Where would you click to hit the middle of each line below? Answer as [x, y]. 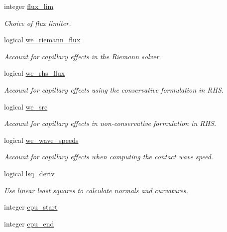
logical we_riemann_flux [42, 40]
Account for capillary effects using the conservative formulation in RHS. [114, 89]
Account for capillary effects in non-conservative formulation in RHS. [110, 123]
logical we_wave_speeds [41, 140]
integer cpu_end [29, 223]
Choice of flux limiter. [38, 23]
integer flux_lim [29, 6]
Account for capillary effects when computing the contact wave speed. [109, 157]
